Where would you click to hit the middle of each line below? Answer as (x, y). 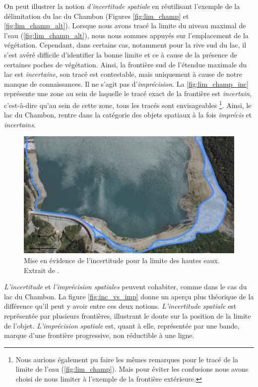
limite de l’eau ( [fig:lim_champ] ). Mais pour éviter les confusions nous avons (132, 369)
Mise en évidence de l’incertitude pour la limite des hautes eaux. (122, 260)
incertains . (20, 124)
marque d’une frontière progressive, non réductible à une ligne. (99, 335)
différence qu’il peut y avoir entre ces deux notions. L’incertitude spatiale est (120, 306)
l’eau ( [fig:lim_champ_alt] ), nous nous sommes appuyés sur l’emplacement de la (126, 35)
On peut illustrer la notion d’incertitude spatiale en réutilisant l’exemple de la (122, 6)
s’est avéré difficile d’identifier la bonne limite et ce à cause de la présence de (121, 54)
